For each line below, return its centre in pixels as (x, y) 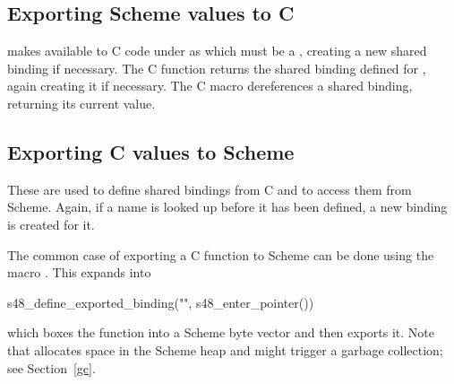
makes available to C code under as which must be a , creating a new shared (217, 51)
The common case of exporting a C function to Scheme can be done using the (221, 254)
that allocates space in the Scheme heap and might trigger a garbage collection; (225, 349)
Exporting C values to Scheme (151, 151)
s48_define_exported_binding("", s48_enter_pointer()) (161, 302)
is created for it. (51, 224)
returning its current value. (81, 103)
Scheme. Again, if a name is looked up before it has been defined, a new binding (227, 207)
